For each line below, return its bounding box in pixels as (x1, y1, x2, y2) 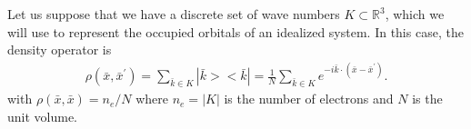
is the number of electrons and (224, 89, 394, 108)
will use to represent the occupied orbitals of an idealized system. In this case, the (7, 22, 464, 41)
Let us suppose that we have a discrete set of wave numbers (7, 5, 340, 23)
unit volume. (7, 106, 78, 125)
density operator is (7, 40, 112, 59)
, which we (385, 5, 445, 23)
